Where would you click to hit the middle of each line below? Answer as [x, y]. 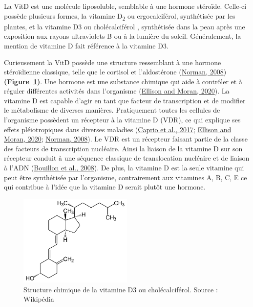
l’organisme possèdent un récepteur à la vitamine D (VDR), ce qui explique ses [122, 120]
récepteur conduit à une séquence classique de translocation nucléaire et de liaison [127, 158]
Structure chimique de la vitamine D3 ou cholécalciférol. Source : [121, 289]
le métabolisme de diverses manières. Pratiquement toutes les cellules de [112, 110]
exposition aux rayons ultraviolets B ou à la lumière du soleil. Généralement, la [123, 36]
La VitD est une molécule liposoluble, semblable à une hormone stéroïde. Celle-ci [125, 6]
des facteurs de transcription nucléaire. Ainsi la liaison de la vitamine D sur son [123, 148]
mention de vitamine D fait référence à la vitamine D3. [86, 45]
